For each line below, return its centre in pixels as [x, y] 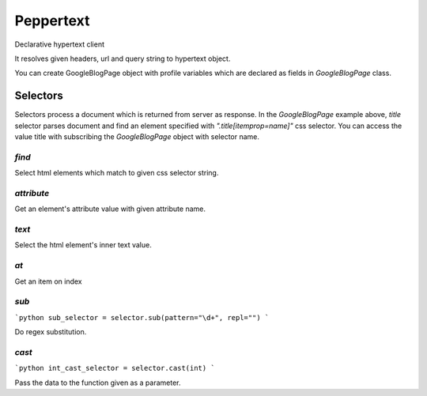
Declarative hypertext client [59, 44]
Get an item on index [48, 281]
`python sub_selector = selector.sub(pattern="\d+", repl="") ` [142, 317]
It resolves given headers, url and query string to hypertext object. [123, 58]
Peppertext [52, 21]
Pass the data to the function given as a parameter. [98, 383]
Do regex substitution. [51, 332]
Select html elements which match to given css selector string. [117, 173]
